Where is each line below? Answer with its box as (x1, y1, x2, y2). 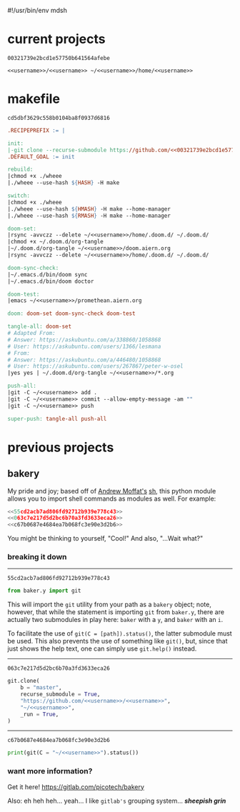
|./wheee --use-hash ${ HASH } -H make (7, 179, 120, 186)
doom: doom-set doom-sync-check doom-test (7, 310, 136, 317)
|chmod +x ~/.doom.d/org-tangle (7, 239, 104, 246)
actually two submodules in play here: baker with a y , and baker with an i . (7, 616, 224, 624)
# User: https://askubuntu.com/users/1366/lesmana (7, 343, 161, 350)
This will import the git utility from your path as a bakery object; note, (7, 600, 212, 609)
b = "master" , (20, 684, 62, 691)
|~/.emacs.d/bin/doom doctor (7, 278, 94, 285)
